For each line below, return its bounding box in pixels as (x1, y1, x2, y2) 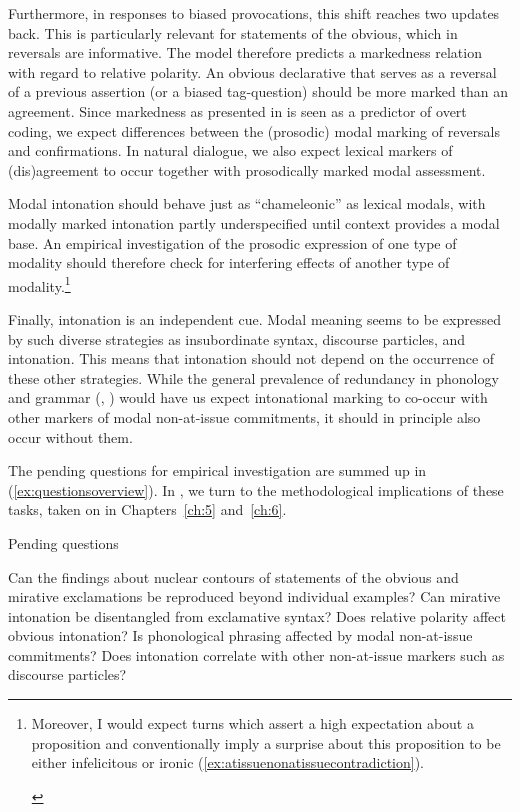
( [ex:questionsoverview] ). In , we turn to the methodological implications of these (8, 479, 504, 500)
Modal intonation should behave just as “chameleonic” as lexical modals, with (8, 193, 486, 214)
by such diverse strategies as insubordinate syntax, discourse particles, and (8, 328, 466, 349)
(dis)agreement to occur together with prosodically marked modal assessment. (8, 159, 486, 180)
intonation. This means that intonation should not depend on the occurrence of (8, 348, 495, 369)
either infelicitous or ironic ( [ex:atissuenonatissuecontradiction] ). (31, 752, 425, 773)
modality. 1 (8, 272, 71, 296)
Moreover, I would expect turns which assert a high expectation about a (31, 713, 474, 734)
